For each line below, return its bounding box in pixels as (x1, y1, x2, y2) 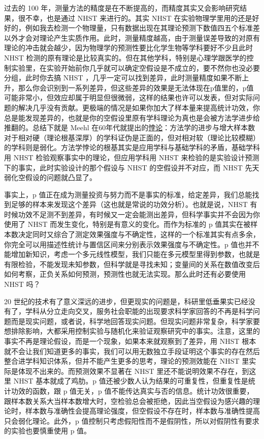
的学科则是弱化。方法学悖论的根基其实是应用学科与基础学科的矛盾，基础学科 (4, 142, 260, 153)
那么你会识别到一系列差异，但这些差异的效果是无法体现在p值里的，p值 (18, 82, 254, 93)
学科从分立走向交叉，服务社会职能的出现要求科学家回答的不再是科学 (25, 306, 253, 316)
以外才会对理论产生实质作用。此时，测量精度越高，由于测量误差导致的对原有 (4, 32, 260, 43)
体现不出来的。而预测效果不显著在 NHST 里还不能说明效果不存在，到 (18, 365, 249, 376)
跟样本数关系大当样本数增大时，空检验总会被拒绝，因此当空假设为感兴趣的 (4, 395, 253, 406)
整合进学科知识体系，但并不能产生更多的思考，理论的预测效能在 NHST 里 (4, 356, 249, 366)
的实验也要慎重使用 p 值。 (4, 425, 91, 436)
